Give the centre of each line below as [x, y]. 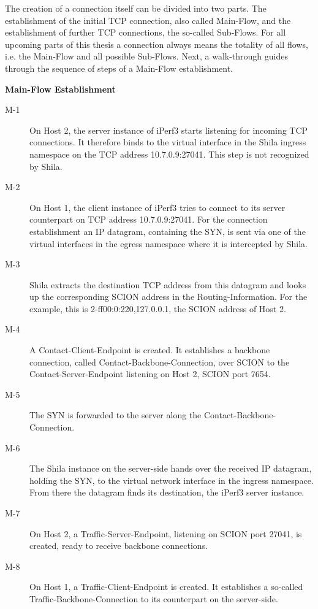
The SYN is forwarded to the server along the [115, 415]
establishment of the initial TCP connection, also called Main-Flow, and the [148, 20]
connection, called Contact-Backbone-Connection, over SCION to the [160, 362]
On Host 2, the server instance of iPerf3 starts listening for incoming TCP [169, 130]
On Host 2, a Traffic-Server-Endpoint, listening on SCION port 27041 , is [166, 533]
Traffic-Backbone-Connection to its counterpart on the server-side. [154, 598]
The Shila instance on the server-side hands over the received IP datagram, [171, 468]
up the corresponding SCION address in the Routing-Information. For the [168, 297]
